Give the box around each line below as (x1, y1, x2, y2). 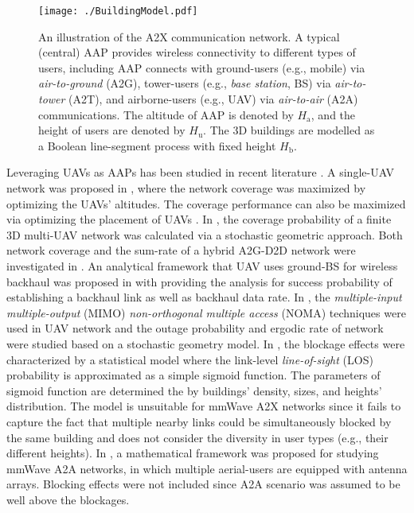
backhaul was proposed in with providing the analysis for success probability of (6, 273, 393, 290)
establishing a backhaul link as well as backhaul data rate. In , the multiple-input (6, 289, 402, 305)
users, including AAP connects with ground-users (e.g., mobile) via (38, 59, 365, 76)
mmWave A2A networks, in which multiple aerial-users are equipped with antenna (6, 460, 408, 476)
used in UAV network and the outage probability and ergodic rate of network (6, 320, 384, 336)
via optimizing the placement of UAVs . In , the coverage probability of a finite (6, 211, 392, 227)
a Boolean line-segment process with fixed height (38, 137, 276, 154)
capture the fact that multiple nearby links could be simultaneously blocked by (6, 413, 392, 429)
